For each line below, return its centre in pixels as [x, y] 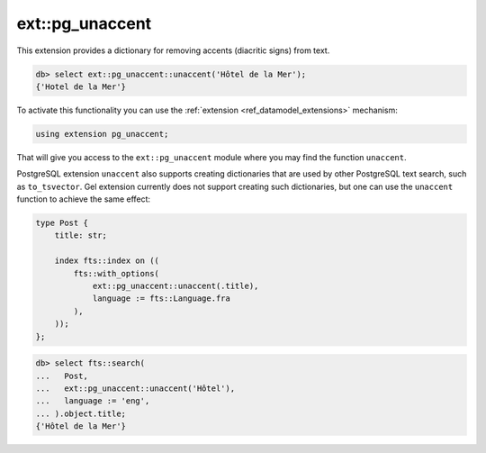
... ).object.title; [81, 413]
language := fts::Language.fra [162, 299]
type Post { [62, 223]
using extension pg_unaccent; [102, 134]
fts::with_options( [116, 273]
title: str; [81, 236]
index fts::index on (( [107, 261]
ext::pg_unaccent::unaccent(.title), [175, 285]
